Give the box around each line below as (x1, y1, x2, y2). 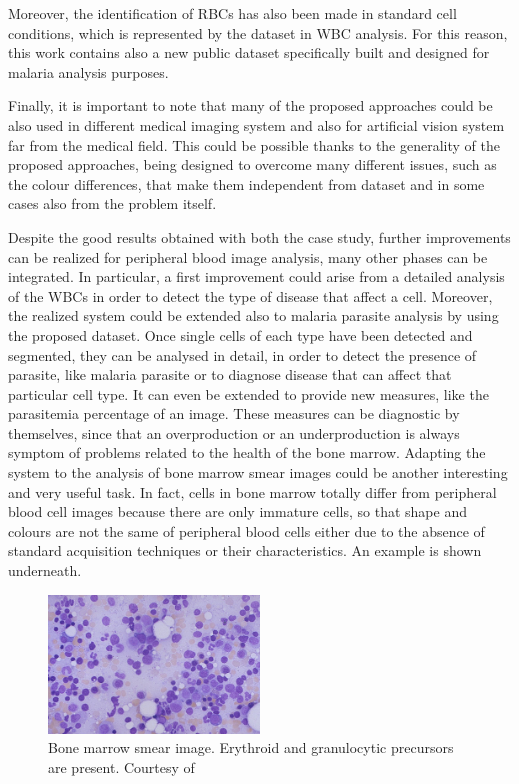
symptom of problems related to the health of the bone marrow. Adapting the (8, 442, 486, 463)
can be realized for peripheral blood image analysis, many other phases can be (8, 246, 488, 267)
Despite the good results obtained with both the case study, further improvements (8, 226, 511, 247)
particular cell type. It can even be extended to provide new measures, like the (8, 383, 489, 404)
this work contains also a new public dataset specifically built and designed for (8, 42, 490, 63)
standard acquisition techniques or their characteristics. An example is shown (8, 540, 482, 561)
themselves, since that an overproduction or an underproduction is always (8, 422, 460, 443)
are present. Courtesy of (48, 757, 195, 778)
